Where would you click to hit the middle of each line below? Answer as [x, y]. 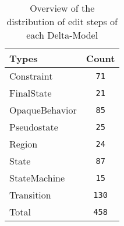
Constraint [31, 76]
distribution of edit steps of [62, 21]
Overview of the [62, 8]
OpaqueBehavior [43, 110]
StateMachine [37, 178]
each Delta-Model [62, 35]
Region [24, 144]
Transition [30, 195]
